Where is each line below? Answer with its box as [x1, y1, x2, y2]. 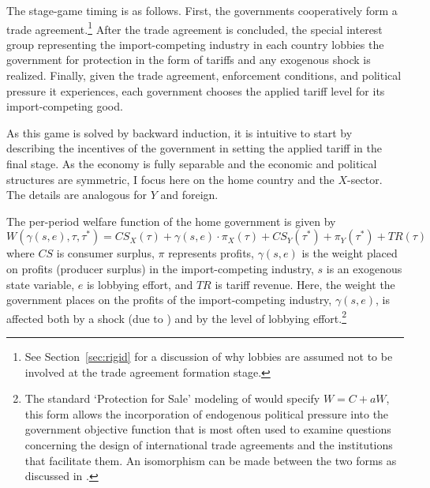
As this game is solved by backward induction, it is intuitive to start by [6, 124, 353, 141]
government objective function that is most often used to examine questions [24, 421, 391, 437]
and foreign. [160, 186, 219, 203]
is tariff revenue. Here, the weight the [215, 276, 395, 292]
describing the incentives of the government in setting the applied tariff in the [6, 140, 382, 156]
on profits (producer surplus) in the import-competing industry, [6, 260, 314, 276]
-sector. [347, 171, 383, 187]
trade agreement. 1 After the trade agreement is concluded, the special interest [6, 18, 383, 37]
